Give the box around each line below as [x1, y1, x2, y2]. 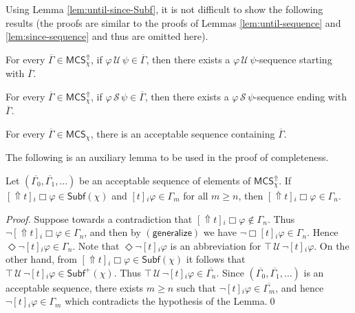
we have [203, 225, 237, 239]
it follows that [186, 252, 246, 266]
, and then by [84, 225, 141, 239]
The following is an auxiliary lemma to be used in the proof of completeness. [6, 150, 329, 164]
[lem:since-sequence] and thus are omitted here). [6, 29, 208, 43]
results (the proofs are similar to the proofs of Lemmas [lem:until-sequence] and [6, 15, 341, 30]
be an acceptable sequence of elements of [79, 173, 251, 187]
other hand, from [6, 252, 77, 266]
